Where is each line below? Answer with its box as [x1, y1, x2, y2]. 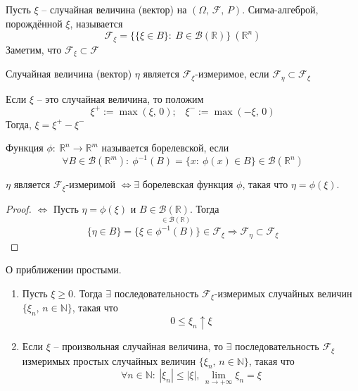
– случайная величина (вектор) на [41, 2, 187, 16]
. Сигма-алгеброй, [242, 2, 319, 16]
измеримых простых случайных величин [22, 353, 196, 368]
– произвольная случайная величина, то [53, 339, 223, 354]
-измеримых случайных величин [214, 285, 352, 300]
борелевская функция [142, 177, 234, 192]
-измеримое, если [195, 66, 269, 81]
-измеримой [65, 177, 115, 192]
